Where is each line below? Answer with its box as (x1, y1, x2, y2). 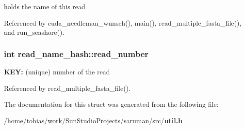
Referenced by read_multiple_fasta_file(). (4, 83, 131, 93)
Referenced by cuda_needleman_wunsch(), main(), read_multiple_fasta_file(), (4, 17, 242, 28)
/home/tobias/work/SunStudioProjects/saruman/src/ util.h (4, 115, 183, 125)
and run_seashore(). (4, 27, 65, 37)
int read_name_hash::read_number (4, 47, 149, 59)
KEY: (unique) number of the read (4, 67, 110, 76)
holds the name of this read (4, 1, 85, 11)
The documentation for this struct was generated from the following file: (4, 99, 219, 109)
